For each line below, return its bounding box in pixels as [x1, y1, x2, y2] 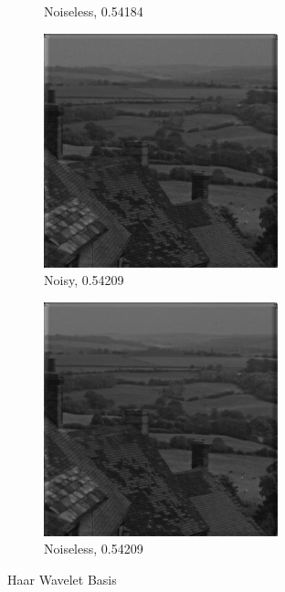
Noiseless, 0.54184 [44, 2, 143, 20]
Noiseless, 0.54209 [44, 539, 143, 558]
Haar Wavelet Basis [7, 569, 117, 588]
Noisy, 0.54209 [44, 270, 124, 290]
